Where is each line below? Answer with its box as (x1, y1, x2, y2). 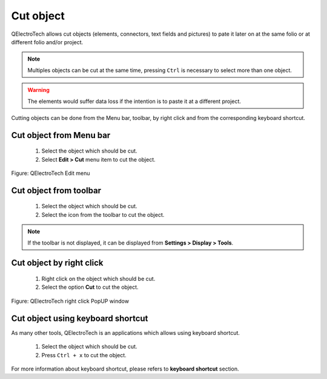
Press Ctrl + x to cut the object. (41, 351, 127, 358)
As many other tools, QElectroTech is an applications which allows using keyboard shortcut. (11, 329, 240, 336)
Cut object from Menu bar (11, 130, 111, 140)
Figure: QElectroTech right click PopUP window (11, 297, 130, 305)
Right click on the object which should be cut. (41, 275, 156, 283)
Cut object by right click (11, 258, 104, 268)
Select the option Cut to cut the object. (41, 283, 139, 291)
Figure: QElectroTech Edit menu (11, 170, 90, 177)
